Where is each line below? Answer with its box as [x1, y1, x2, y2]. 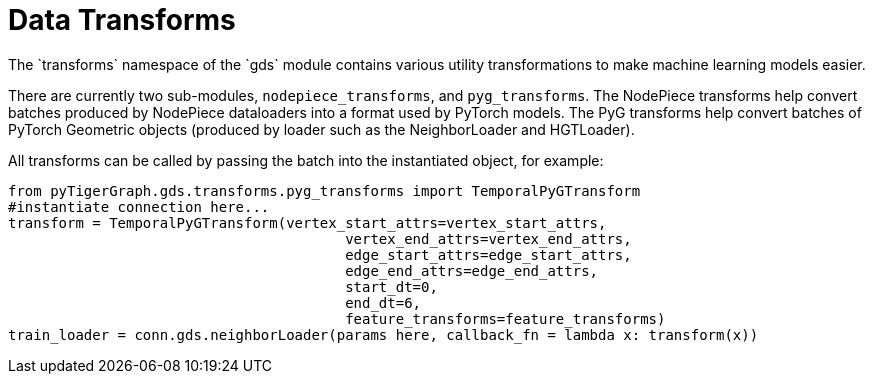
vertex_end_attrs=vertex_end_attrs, [345, 230, 632, 247]
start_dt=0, [345, 278, 438, 295]
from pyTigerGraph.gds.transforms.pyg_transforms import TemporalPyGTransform [8, 182, 641, 199]
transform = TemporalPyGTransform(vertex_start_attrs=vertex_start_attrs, [8, 214, 607, 231]
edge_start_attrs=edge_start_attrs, [345, 246, 632, 263]
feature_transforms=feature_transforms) [345, 310, 666, 327]
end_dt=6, [345, 294, 422, 311]
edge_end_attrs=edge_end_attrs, [345, 262, 599, 279]
